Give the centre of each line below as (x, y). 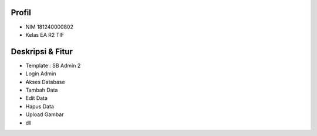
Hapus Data (40, 106)
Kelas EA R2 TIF (45, 34)
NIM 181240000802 (49, 27)
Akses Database (45, 82)
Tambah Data (42, 90)
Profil (21, 13)
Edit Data (37, 98)
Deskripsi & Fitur (42, 52)
